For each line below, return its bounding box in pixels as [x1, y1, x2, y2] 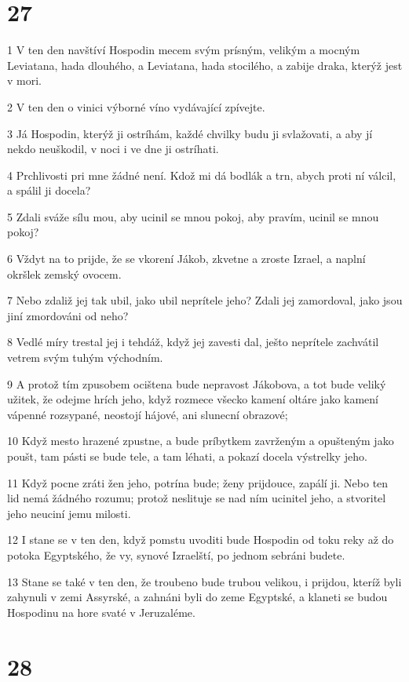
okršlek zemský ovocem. [7, 265, 122, 282]
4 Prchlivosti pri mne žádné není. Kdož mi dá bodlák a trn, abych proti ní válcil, [7, 166, 396, 183]
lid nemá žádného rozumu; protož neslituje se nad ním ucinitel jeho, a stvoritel [7, 490, 386, 506]
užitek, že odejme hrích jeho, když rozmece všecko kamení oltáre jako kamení [7, 391, 379, 407]
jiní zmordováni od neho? [7, 307, 129, 323]
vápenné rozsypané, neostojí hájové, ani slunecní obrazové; [7, 406, 288, 422]
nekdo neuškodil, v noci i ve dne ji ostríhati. [7, 140, 219, 157]
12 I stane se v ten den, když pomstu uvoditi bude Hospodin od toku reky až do [7, 531, 394, 548]
